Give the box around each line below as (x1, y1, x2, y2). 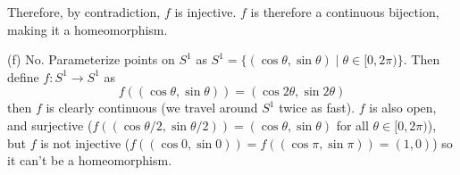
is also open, (369, 98, 437, 117)
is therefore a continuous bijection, (250, 3, 439, 21)
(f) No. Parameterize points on (7, 50, 175, 69)
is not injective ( (40, 133, 130, 152)
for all (336, 115, 369, 134)
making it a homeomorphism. (7, 20, 168, 38)
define (7, 67, 39, 86)
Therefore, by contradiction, (7, 3, 161, 21)
